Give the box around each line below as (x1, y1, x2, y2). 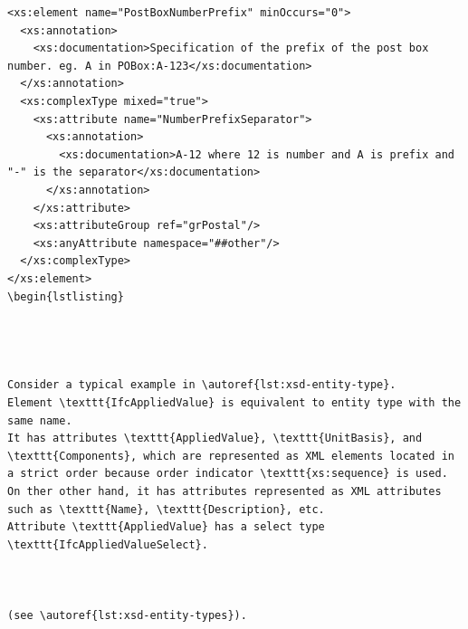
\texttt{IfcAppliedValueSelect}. (7, 538, 208, 551)
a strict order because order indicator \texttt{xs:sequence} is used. (7, 467, 448, 481)
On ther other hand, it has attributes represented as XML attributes (7, 485, 442, 499)
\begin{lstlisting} (7, 290, 124, 303)
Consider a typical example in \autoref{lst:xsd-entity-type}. (7, 378, 396, 392)
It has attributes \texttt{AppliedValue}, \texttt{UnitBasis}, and (7, 432, 423, 445)
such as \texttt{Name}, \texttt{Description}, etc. (7, 502, 325, 516)
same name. (7, 414, 72, 427)
